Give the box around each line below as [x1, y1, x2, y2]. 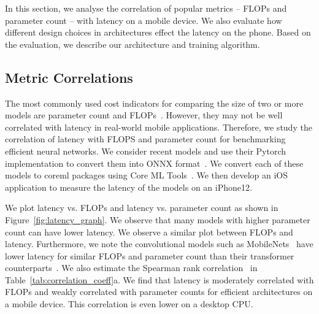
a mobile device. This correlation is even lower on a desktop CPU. [5, 297, 253, 310]
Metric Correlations [5, 67, 133, 86]
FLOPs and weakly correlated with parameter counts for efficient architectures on [5, 285, 313, 298]
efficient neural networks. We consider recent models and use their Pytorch [5, 144, 286, 157]
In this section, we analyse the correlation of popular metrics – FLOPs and [5, 2, 287, 14]
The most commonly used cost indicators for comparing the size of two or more [5, 96, 304, 109]
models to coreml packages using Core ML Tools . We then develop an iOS [5, 169, 288, 182]
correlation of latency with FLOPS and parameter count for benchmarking [5, 132, 286, 145]
